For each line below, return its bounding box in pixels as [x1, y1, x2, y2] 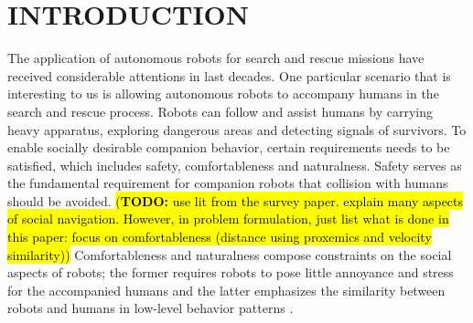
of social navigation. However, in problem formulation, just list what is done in [7, 209, 449, 228]
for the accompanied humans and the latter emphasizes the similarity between [7, 280, 446, 299]
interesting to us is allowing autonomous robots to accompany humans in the [7, 84, 439, 103]
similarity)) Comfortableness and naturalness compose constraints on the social [7, 245, 452, 264]
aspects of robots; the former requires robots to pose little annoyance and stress [7, 263, 454, 282]
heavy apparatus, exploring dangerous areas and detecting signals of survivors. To [7, 120, 467, 139]
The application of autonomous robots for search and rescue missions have [7, 48, 425, 68]
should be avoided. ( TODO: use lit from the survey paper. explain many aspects [7, 191, 464, 210]
